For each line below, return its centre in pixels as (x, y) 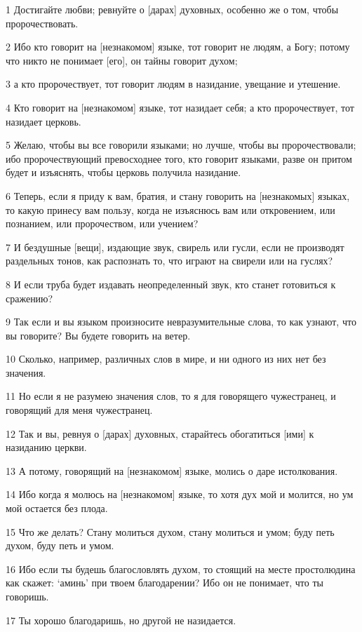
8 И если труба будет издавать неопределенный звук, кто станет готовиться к (171, 284)
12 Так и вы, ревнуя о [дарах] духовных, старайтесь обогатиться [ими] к (160, 433)
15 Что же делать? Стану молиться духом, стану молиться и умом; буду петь (170, 531)
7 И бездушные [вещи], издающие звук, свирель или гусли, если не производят (175, 247)
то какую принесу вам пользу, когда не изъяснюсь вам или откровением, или (170, 209)
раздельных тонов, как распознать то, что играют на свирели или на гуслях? (169, 261)
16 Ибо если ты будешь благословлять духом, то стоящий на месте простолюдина (181, 569)
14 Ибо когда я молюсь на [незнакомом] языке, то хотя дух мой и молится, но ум (180, 494)
